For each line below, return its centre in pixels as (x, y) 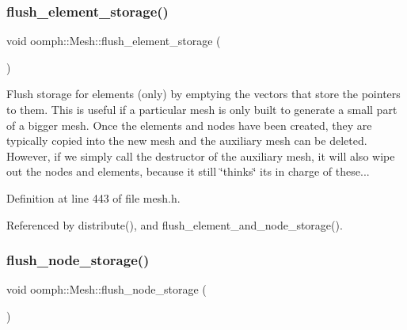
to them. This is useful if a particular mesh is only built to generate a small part (202, 109)
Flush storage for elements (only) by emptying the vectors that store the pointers (203, 94)
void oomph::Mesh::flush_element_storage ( (114, 41)
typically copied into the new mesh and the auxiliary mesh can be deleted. (187, 140)
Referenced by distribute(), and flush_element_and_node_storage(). (175, 224)
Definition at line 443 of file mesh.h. (93, 197)
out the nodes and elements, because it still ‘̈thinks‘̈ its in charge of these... (188, 171)
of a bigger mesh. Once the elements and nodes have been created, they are (189, 125)
